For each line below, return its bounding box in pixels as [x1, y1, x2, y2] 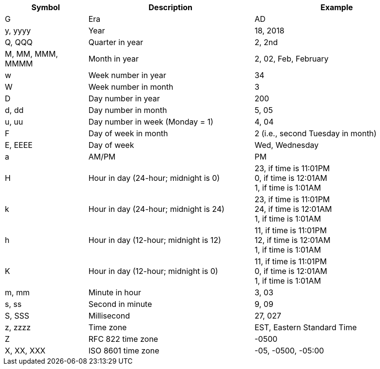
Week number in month [88, 82, 174, 92]
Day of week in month [88, 128, 168, 138]
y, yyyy [5, 26, 31, 35]
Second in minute [88, 299, 152, 309]
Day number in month [88, 105, 167, 115]
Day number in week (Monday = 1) [88, 117, 214, 127]
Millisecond [88, 311, 130, 321]
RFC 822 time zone [88, 334, 158, 344]
